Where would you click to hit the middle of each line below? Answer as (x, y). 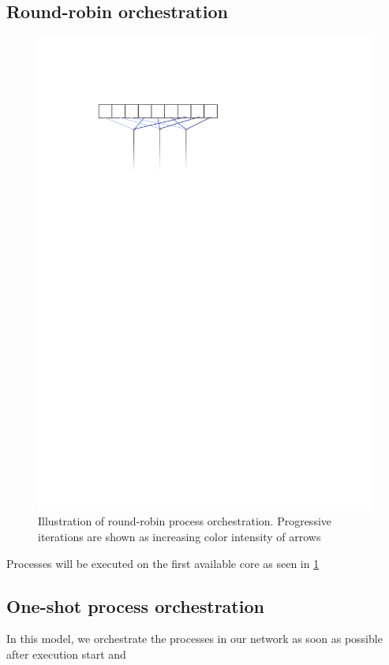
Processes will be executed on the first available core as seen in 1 (163, 563)
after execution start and (66, 654)
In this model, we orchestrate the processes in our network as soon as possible (194, 639)
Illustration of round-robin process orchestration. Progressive (185, 521)
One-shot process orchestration (135, 605)
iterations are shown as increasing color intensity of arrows (180, 537)
